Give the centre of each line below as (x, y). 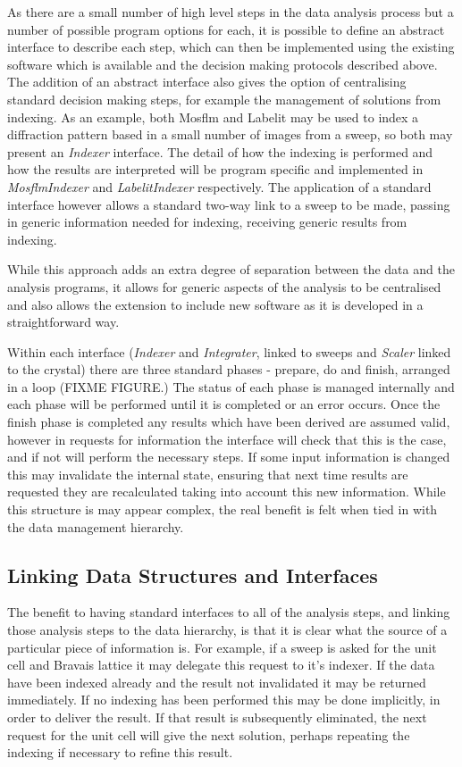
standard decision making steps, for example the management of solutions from (224, 99)
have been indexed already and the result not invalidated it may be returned (217, 682)
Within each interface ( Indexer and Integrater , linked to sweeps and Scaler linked (229, 351)
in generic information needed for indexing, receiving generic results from (207, 222)
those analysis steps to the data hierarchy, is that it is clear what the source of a (227, 630)
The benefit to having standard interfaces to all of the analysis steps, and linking (229, 612)
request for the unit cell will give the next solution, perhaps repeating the (209, 734)
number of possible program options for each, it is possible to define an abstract (226, 29)
